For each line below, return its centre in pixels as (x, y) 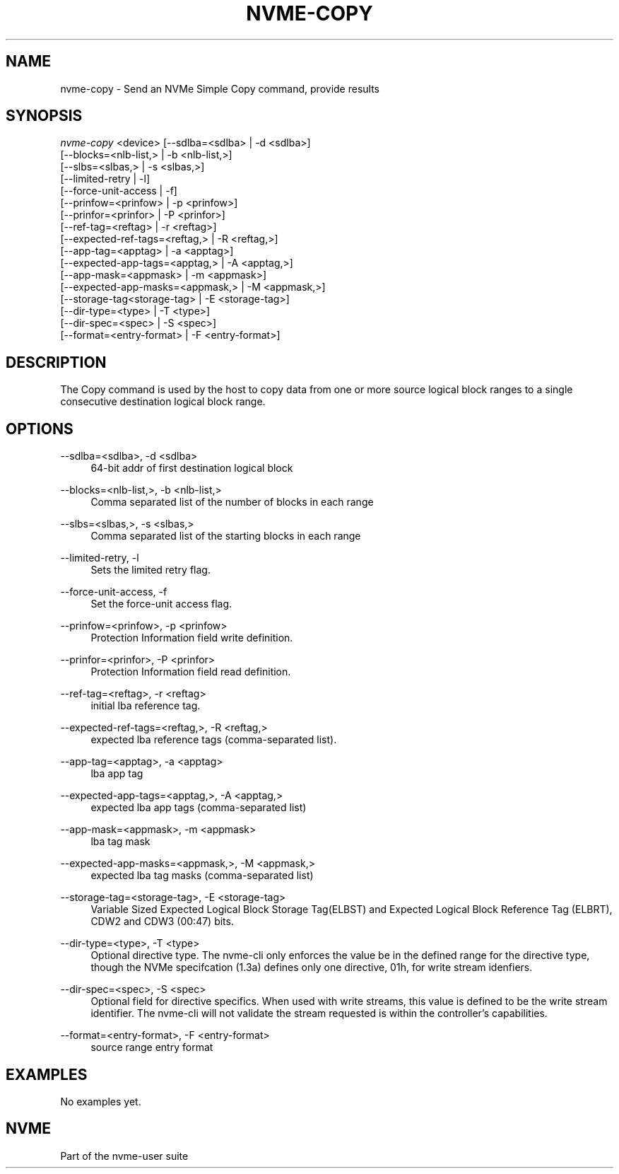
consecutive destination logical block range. (163, 402)
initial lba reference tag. (146, 706)
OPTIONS (40, 429)
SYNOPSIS (44, 116)
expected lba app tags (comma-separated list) (199, 808)
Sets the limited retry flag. (151, 570)
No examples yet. (101, 1101)
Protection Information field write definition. (192, 638)
